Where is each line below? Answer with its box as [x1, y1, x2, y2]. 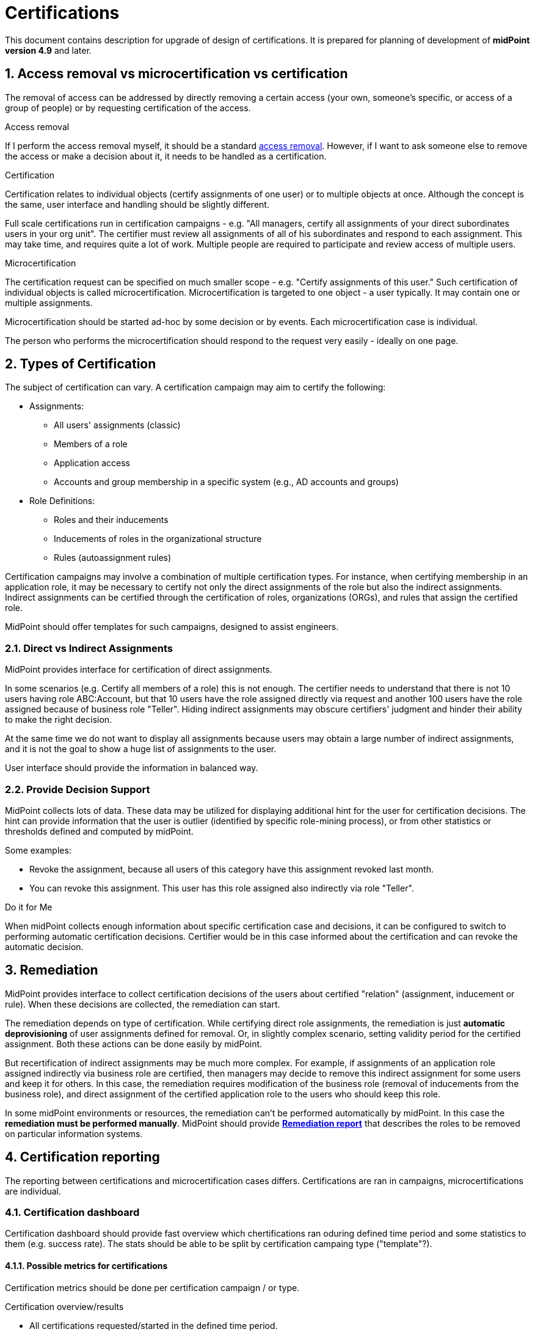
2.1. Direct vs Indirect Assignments [5, 642, 173, 654]
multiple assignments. [5, 297, 93, 308]
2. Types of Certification [5, 356, 156, 372]
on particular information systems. [5, 1128, 143, 1139]
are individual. [5, 1185, 62, 1196]
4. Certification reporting [5, 1149, 160, 1165]
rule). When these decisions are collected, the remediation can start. [5, 998, 280, 1009]
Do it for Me [5, 901, 53, 912]
